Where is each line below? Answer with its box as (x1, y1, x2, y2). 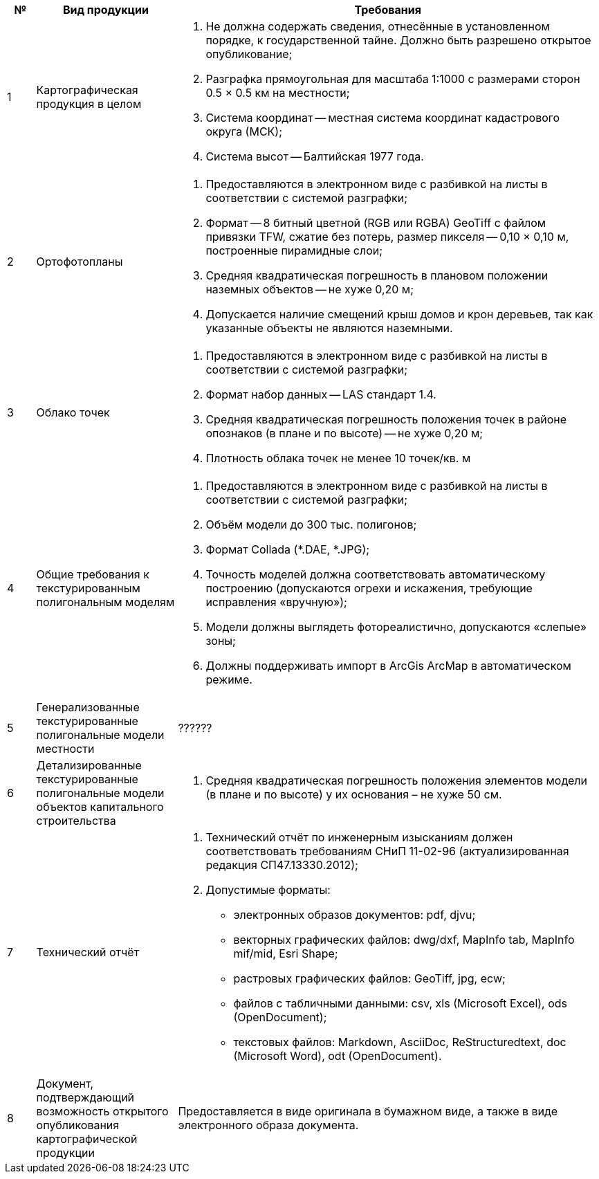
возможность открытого (36, 1104, 169, 1118)
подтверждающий (36, 1090, 135, 1104)
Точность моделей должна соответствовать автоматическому (205, 567, 546, 581)
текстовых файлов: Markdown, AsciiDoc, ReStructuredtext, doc (233, 1035, 566, 1049)
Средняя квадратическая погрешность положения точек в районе (205, 412, 567, 426)
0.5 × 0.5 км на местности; (205, 86, 350, 100)
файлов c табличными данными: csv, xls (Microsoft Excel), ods (233, 996, 568, 1010)
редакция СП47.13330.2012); (205, 858, 358, 872)
